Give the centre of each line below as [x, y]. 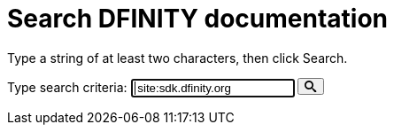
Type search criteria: [67, 88]
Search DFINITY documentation [198, 19]
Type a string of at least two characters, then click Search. [178, 58]
